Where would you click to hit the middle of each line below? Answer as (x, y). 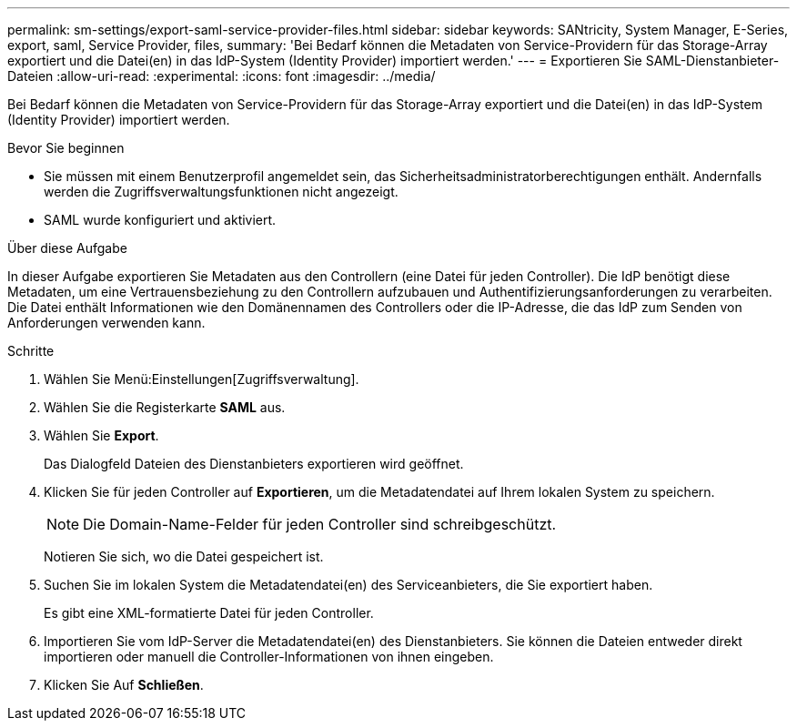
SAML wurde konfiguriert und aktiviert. (160, 220)
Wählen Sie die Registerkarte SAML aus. (165, 407)
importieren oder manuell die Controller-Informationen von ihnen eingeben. (269, 657)
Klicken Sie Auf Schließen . (124, 685)
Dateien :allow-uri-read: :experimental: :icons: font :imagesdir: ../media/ (222, 76)
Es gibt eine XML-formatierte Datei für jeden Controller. (209, 613)
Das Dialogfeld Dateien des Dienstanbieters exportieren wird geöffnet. (254, 464)
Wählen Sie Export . (101, 435)
